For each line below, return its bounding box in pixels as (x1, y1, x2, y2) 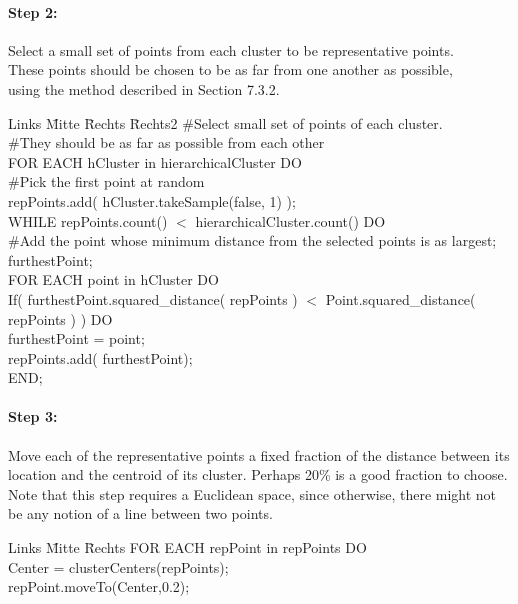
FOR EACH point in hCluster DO (8, 269, 219, 290)
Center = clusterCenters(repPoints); (8, 556, 229, 577)
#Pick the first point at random (8, 171, 205, 192)
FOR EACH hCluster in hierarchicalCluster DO (8, 151, 302, 172)
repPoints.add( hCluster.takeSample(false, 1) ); (8, 190, 296, 211)
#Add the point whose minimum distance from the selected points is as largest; (8, 230, 497, 251)
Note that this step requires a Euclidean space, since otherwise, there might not (8, 483, 497, 504)
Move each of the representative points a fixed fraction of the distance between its (8, 444, 510, 465)
